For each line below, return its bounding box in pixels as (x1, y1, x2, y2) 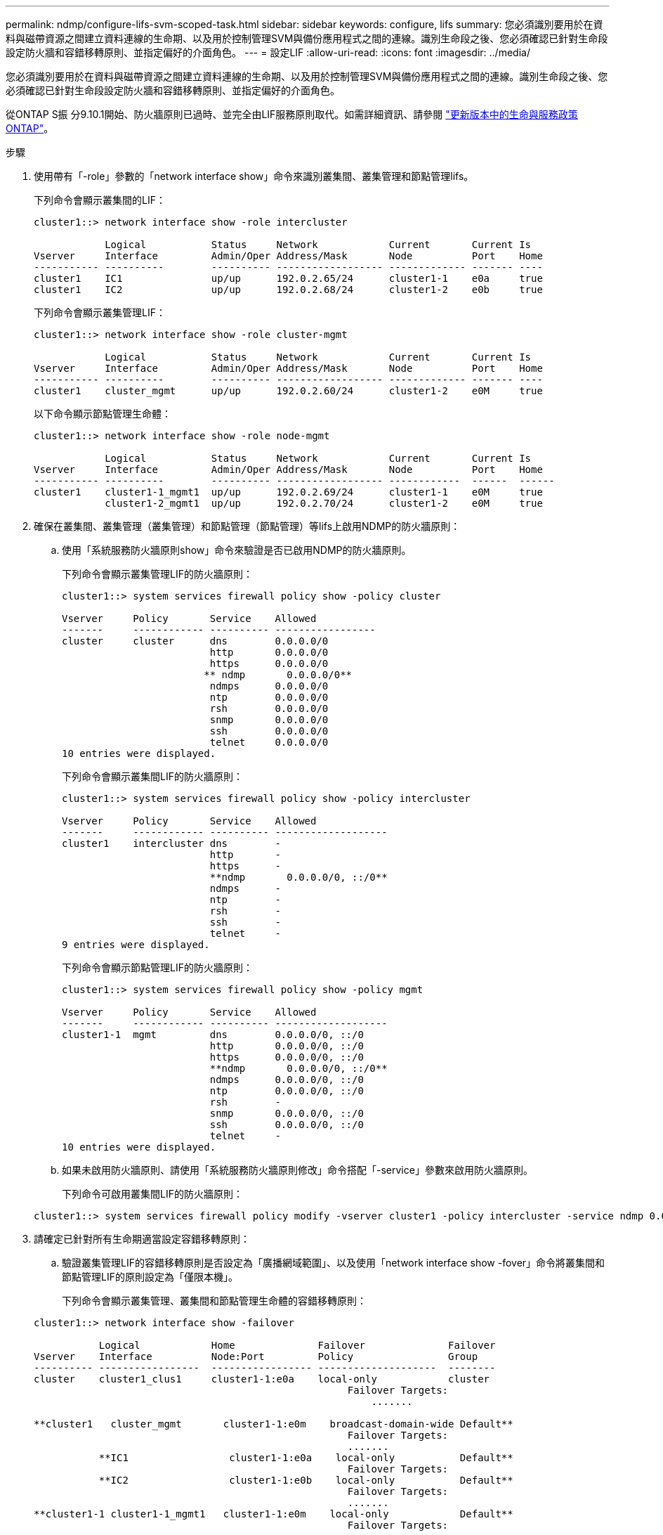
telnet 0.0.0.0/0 (209, 737, 329, 748)
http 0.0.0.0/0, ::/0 (209, 1040, 364, 1051)
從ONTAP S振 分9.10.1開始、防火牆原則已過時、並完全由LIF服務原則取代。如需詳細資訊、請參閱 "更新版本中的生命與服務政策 (6, 108, 578, 120)
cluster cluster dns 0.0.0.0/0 (62, 635, 329, 647)
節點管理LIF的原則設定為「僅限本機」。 (62, 1271, 238, 1283)
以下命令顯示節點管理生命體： (34, 408, 171, 420)
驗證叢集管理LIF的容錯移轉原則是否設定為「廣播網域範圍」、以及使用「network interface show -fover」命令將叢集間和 (62, 1257, 605, 1269)
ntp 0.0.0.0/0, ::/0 (209, 1085, 364, 1096)
